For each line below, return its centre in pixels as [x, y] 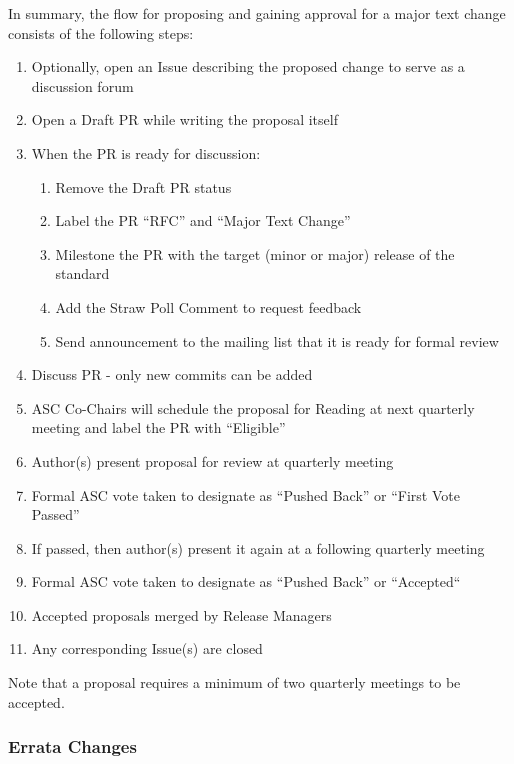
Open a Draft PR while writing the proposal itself [184, 119]
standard [82, 273]
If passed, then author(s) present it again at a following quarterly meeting [258, 547]
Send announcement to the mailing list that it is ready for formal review [277, 340]
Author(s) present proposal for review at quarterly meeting [212, 460]
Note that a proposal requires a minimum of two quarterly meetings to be [234, 682]
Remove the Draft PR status [143, 186]
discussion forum [82, 85]
